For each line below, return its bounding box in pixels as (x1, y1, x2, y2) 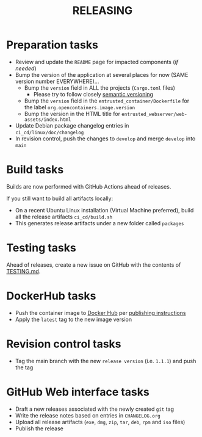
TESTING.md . (6, 267, 41, 275)
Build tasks (6, 163, 64, 177)
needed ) (15, 65, 37, 72)
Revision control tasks (6, 337, 121, 351)
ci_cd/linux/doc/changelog (15, 129, 84, 135)
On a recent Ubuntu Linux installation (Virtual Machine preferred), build (15, 206, 194, 214)
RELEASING (72, 4, 133, 18)
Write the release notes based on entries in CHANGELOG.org (15, 411, 161, 419)
